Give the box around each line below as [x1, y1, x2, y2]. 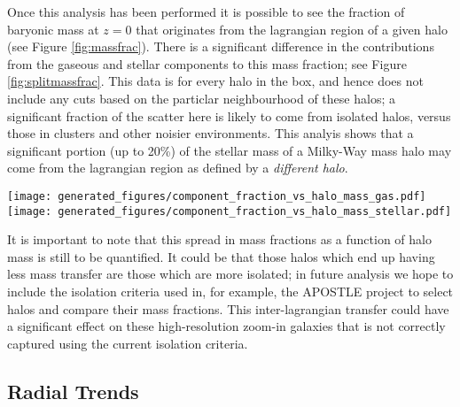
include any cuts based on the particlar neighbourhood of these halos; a [7, 88, 395, 107]
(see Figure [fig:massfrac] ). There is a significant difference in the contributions [7, 37, 434, 56]
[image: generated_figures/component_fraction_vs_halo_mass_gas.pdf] [7, 189, 426, 203]
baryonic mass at [7, 19, 99, 38]
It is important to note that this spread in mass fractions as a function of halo [7, 230, 432, 249]
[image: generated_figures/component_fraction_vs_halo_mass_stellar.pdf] [7, 204, 452, 218]
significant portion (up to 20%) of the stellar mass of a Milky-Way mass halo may [7, 141, 452, 159]
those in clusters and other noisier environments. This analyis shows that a [7, 124, 414, 142]
